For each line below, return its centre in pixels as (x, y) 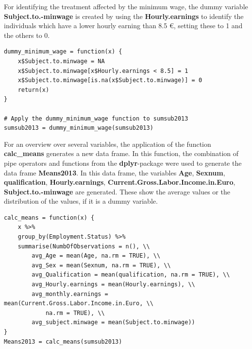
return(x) (34, 90)
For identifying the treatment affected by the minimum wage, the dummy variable (126, 6)
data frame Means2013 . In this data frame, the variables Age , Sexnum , (115, 172)
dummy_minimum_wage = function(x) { (63, 52)
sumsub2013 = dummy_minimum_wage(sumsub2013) (79, 128)
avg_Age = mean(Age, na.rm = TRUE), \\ (96, 256)
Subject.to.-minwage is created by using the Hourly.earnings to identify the (124, 16)
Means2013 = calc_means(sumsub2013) (63, 341)
